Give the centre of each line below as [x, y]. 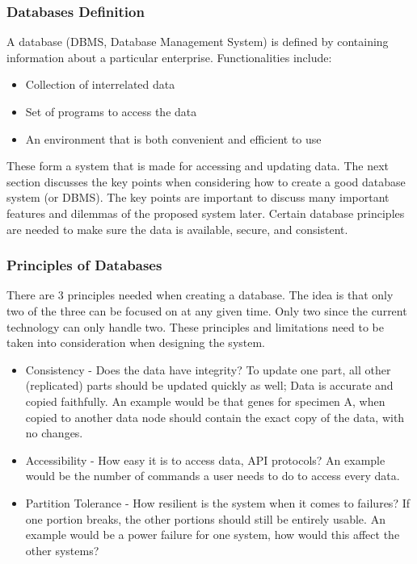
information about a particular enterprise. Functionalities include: [169, 57]
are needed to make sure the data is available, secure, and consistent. [177, 229]
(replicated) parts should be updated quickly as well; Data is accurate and [209, 385]
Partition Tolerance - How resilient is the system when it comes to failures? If [217, 502]
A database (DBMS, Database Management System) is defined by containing [198, 42]
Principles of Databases [84, 265]
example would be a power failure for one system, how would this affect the [213, 535]
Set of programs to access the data [111, 111]
